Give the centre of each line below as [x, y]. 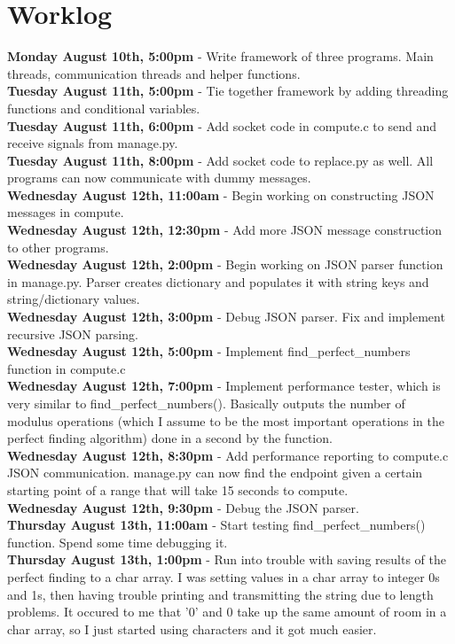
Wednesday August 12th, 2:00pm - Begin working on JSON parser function [225, 264]
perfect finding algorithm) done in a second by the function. [170, 438]
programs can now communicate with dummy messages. [159, 178]
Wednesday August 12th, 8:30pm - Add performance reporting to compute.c [228, 455]
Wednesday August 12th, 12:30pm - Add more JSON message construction [225, 230]
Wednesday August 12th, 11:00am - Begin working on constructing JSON [221, 194]
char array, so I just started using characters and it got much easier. [192, 628]
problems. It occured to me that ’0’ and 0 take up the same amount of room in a [227, 612]
